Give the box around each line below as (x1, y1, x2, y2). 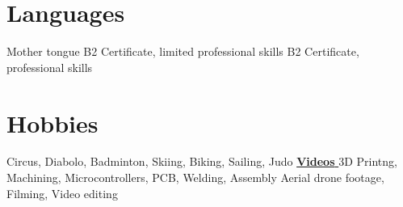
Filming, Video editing (6, 184, 118, 201)
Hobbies (6, 106, 99, 139)
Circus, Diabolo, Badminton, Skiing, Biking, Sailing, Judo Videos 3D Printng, (6, 153, 397, 170)
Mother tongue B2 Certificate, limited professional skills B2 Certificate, (6, 43, 359, 60)
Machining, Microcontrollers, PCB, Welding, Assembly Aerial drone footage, (6, 169, 384, 186)
